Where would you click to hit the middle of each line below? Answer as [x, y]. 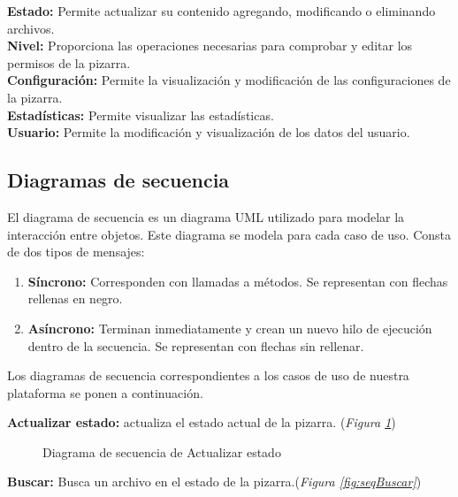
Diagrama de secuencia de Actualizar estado [162, 451]
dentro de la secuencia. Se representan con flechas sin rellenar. [196, 345]
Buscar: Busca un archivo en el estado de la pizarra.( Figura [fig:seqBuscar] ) [214, 482]
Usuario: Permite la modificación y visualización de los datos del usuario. [209, 132]
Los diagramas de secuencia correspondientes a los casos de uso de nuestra [208, 375]
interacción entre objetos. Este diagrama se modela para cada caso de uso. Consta [229, 234]
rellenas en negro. [75, 298]
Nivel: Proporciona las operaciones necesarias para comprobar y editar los [210, 46]
